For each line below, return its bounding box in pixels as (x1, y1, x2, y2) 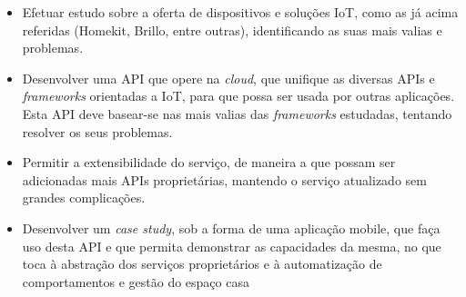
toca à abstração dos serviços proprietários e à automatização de (22, 254, 382, 273)
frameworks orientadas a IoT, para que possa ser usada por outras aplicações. (22, 86, 455, 105)
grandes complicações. (22, 188, 146, 207)
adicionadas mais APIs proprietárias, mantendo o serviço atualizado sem (22, 170, 427, 189)
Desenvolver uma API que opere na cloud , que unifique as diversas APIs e (22, 68, 435, 87)
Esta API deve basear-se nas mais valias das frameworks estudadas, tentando (22, 104, 452, 123)
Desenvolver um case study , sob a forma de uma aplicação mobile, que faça (22, 218, 441, 237)
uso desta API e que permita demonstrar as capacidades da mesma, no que (22, 236, 441, 255)
